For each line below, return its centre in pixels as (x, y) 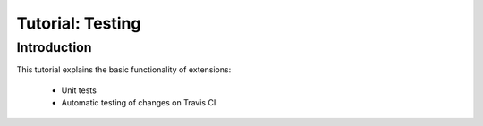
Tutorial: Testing (79, 23)
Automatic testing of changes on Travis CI (139, 103)
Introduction (54, 47)
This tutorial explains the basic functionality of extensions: (124, 70)
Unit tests (79, 90)
